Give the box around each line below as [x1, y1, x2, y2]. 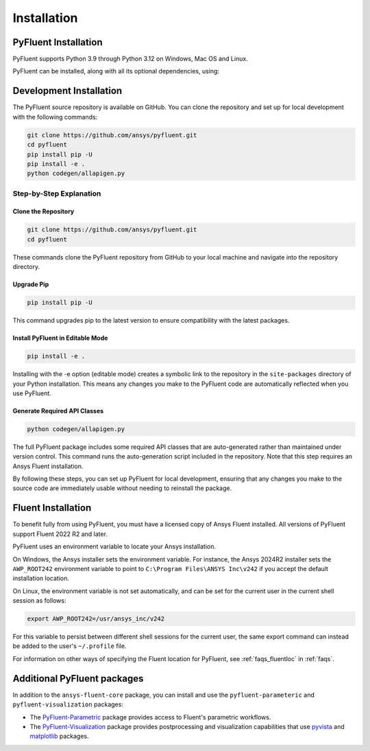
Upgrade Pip [12, 280, 49, 288]
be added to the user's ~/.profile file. [12, 642, 127, 650]
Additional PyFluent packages [12, 673, 144, 684]
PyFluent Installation [12, 36, 103, 48]
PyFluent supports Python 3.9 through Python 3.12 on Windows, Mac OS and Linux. [12, 55, 248, 63]
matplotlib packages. [29, 732, 89, 741]
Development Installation [12, 85, 123, 97]
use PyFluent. [12, 389, 51, 397]
